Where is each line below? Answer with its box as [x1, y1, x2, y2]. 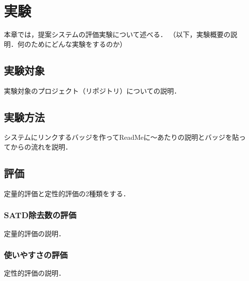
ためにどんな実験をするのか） [31, 38, 126, 49]
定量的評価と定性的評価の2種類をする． [4, 188, 130, 198]
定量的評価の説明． [4, 228, 65, 238]
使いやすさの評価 [4, 249, 68, 261]
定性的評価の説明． [4, 268, 65, 278]
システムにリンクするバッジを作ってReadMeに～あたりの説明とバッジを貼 [4, 132, 239, 142]
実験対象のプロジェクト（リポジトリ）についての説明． [4, 85, 181, 95]
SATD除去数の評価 [4, 209, 76, 221]
